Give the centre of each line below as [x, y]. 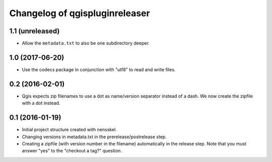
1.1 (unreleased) [35, 31]
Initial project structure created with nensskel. [69, 130]
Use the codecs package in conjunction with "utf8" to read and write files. [99, 69]
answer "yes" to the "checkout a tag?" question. [72, 151]
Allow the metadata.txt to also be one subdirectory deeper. [86, 43]
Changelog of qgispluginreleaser [80, 13]
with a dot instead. [41, 103]
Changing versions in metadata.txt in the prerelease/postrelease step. [94, 137]
